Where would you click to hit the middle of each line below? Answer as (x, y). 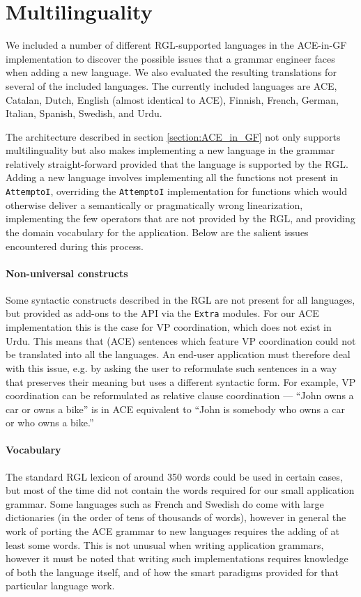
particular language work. (60, 586)
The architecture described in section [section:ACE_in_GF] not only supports (173, 136)
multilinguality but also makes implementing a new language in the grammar (170, 150)
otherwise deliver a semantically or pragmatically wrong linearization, (154, 204)
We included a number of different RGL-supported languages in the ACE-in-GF (176, 45)
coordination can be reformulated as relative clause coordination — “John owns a (180, 395)
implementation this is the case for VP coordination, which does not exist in (169, 327)
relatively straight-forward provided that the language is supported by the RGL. (177, 163)
